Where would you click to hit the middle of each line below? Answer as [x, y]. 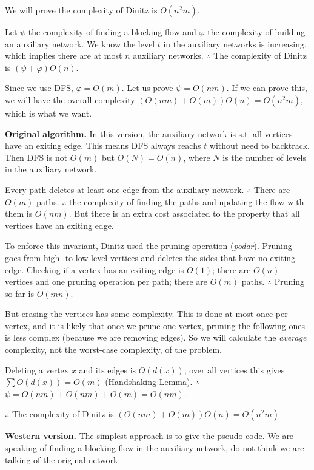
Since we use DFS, [39, 88]
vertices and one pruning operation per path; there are [106, 281]
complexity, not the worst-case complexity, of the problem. [113, 349]
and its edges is [108, 370]
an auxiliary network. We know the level [80, 43]
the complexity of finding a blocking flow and [112, 32]
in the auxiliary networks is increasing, [235, 43]
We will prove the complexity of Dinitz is [81, 10]
